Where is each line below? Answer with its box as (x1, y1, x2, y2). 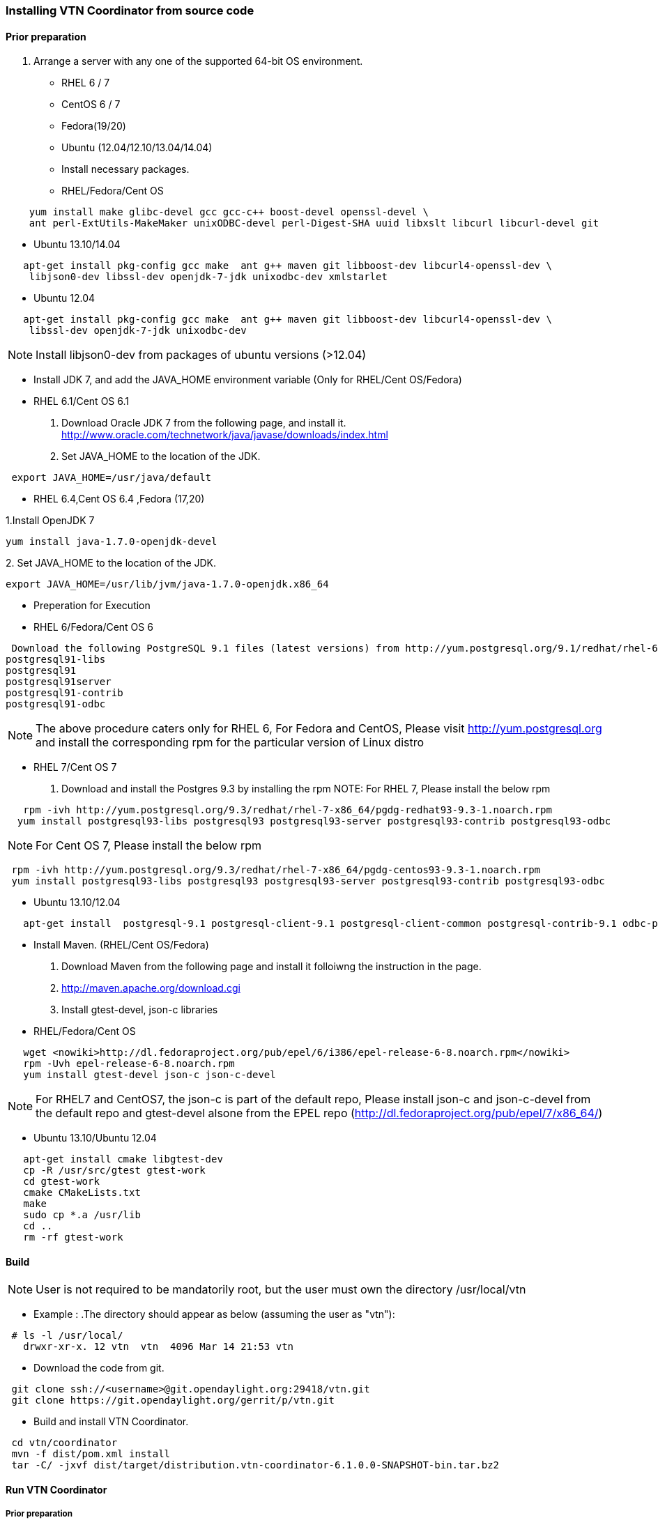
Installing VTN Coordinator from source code (6, 3, 254, 17)
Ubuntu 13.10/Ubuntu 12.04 (33, 1132, 157, 1144)
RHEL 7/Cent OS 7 (33, 761, 117, 774)
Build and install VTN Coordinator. (33, 1415, 189, 1428)
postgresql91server (6, 676, 112, 688)
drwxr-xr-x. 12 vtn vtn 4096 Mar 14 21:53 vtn (23, 1341, 294, 1353)
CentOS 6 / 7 (61, 98, 121, 111)
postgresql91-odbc (6, 698, 106, 710)
